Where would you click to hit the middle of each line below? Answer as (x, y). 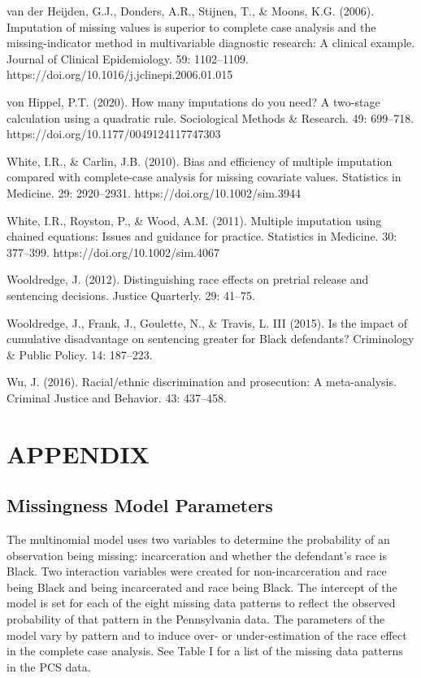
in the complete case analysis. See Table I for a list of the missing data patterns (205, 651)
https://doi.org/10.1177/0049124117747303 (114, 134)
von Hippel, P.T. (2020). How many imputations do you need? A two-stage (193, 101)
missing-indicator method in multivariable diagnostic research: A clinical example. (211, 43)
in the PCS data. (49, 666)
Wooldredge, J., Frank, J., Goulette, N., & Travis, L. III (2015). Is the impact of (207, 322)
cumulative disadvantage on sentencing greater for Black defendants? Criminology (210, 339)
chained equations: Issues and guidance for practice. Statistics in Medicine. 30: (202, 236)
